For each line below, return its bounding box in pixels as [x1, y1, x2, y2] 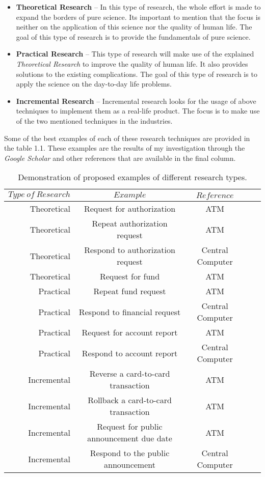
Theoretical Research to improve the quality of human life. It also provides [16, 58, 248, 69]
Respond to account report [82, 347, 178, 359]
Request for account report [82, 326, 178, 339]
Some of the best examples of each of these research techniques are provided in [4, 132, 250, 143]
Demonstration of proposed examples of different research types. [18, 171, 247, 183]
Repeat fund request [93, 285, 166, 297]
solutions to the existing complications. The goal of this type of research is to [16, 68, 257, 79]
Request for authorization [84, 203, 176, 215]
